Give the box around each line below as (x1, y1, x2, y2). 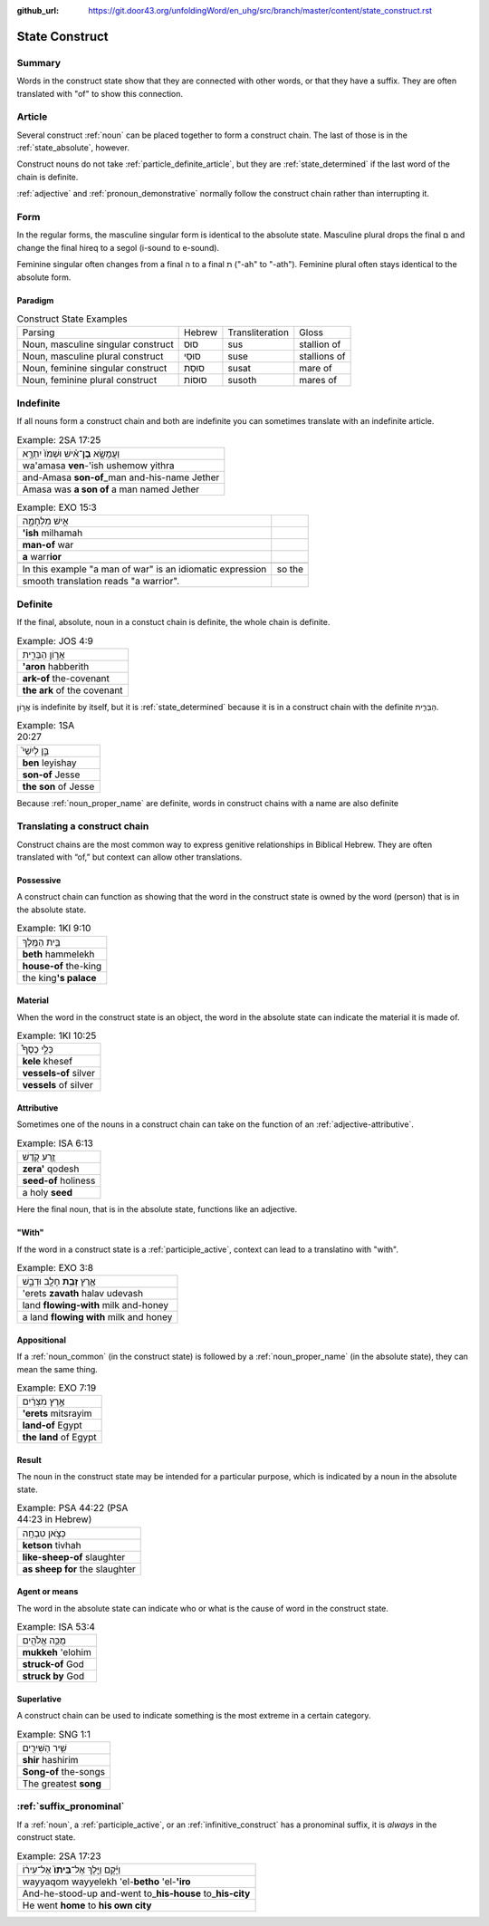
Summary (16, 56, 62, 69)
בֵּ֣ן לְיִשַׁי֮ (22, 744, 50, 756)
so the (276, 563, 303, 575)
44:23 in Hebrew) (16, 1513, 92, 1526)
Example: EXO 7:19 (16, 1382, 97, 1394)
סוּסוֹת (184, 374, 207, 387)
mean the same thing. (16, 1363, 99, 1374)
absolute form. (16, 272, 72, 283)
